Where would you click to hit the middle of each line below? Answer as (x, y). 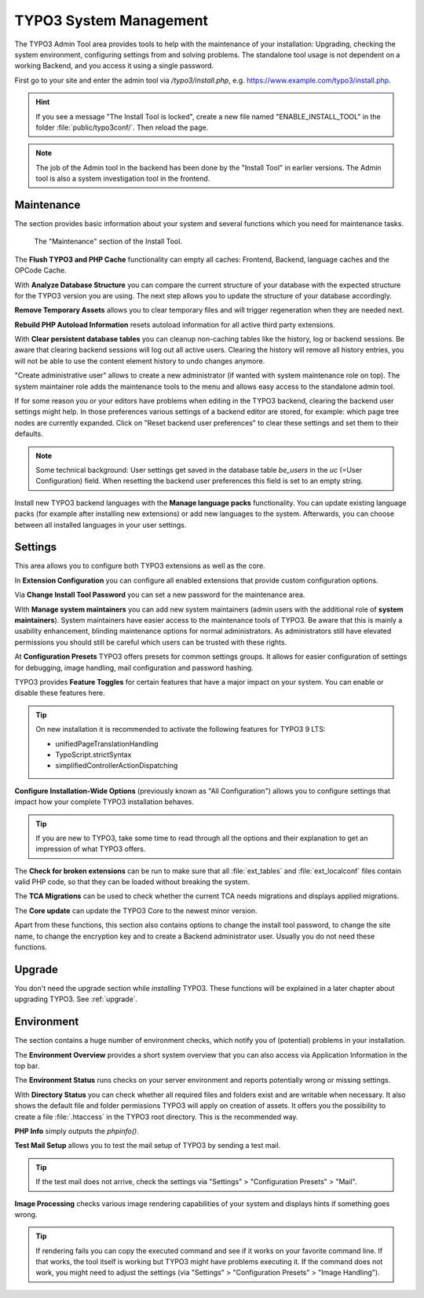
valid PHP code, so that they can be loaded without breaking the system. (132, 882)
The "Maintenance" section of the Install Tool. (108, 241)
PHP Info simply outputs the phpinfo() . (77, 1131)
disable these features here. (60, 693)
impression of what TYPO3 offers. (91, 849)
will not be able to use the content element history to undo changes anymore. (140, 360)
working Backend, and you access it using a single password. (114, 66)
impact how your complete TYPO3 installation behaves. (104, 802)
